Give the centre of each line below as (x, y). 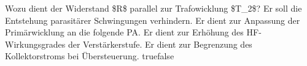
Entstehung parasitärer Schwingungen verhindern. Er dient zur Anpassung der (153, 20)
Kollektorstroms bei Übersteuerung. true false (90, 56)
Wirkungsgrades (35, 44)
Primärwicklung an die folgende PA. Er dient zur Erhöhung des (124, 32)
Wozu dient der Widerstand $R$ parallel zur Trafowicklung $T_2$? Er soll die (153, 8)
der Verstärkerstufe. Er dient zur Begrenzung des (160, 44)
